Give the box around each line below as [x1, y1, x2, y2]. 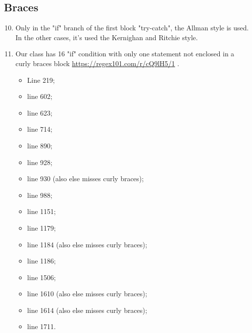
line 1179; [27, 222, 56, 233]
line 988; [27, 190, 52, 200]
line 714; [27, 124, 52, 134]
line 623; [27, 107, 52, 118]
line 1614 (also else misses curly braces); [27, 305, 147, 315]
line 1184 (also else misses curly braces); [27, 239, 147, 249]
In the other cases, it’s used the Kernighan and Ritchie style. [15, 32, 198, 42]
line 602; [27, 91, 52, 101]
